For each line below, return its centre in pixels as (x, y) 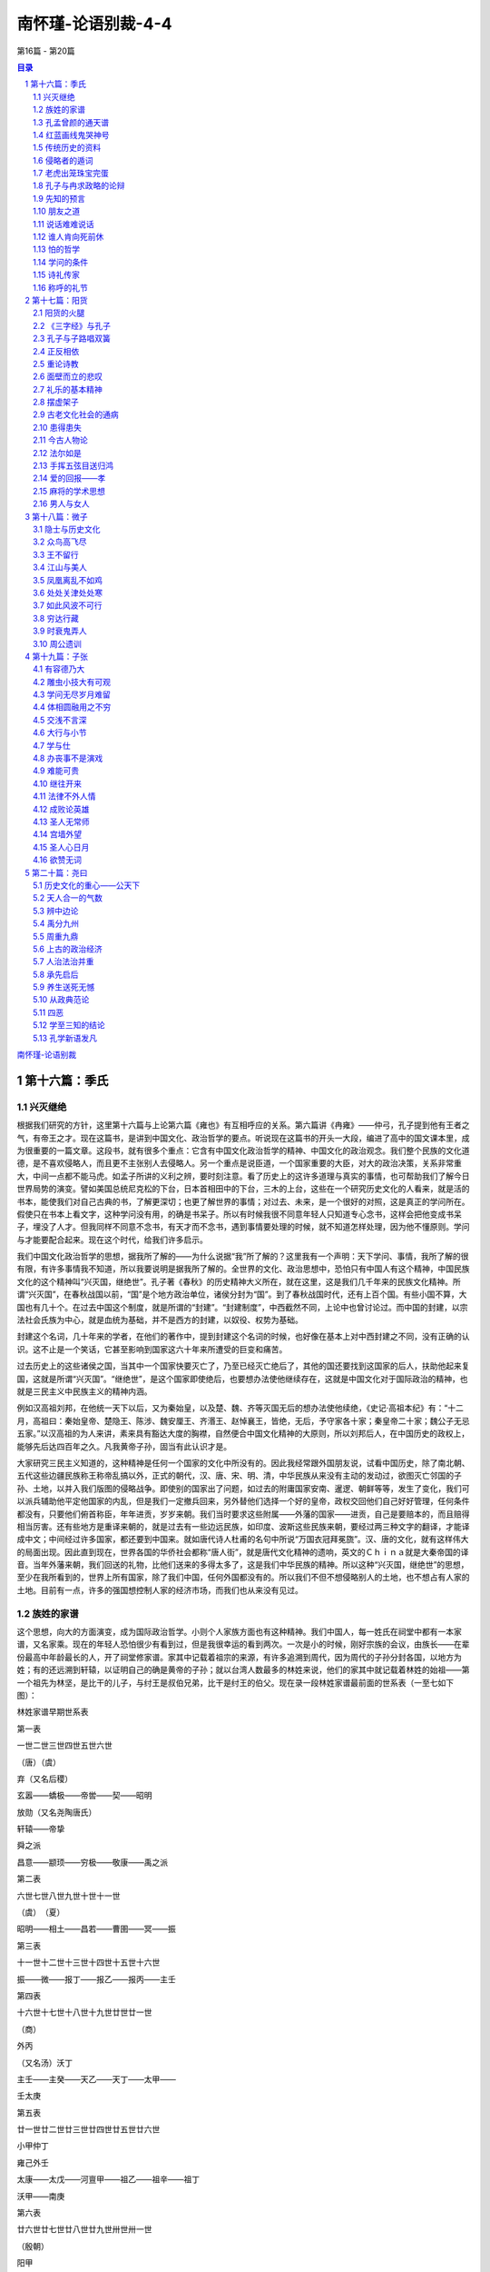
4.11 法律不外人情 (64, 796)
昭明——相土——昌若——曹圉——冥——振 (96, 1929)
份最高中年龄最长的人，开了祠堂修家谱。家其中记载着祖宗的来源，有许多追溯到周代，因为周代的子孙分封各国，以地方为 (239, 1657)
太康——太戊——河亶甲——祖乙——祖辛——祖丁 (108, 2179)
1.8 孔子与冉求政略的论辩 (79, 185)
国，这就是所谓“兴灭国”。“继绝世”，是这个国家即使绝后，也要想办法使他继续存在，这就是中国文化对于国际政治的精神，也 (242, 1379)
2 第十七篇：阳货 (56, 300)
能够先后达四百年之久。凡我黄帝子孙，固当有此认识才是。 (124, 1446)
